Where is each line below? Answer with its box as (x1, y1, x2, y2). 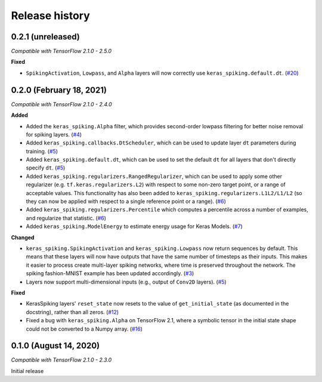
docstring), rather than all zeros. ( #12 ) (26, 308, 119, 316)
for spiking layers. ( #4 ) (26, 131, 82, 138)
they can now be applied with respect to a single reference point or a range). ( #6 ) (26, 198, 226, 205)
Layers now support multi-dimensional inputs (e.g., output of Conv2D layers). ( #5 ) (26, 278, 227, 285)
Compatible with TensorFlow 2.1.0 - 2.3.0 (11, 356, 112, 363)
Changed (11, 233, 35, 241)
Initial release (11, 367, 44, 374)
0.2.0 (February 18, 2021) (11, 85, 107, 95)
